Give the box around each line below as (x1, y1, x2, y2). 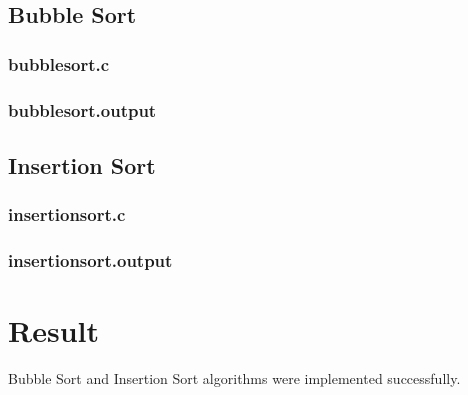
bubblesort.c (8, 51, 110, 76)
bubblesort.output (8, 97, 157, 122)
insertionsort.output (8, 248, 173, 273)
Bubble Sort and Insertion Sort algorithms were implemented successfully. (8, 368, 461, 389)
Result (8, 310, 99, 351)
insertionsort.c (8, 202, 126, 227)
